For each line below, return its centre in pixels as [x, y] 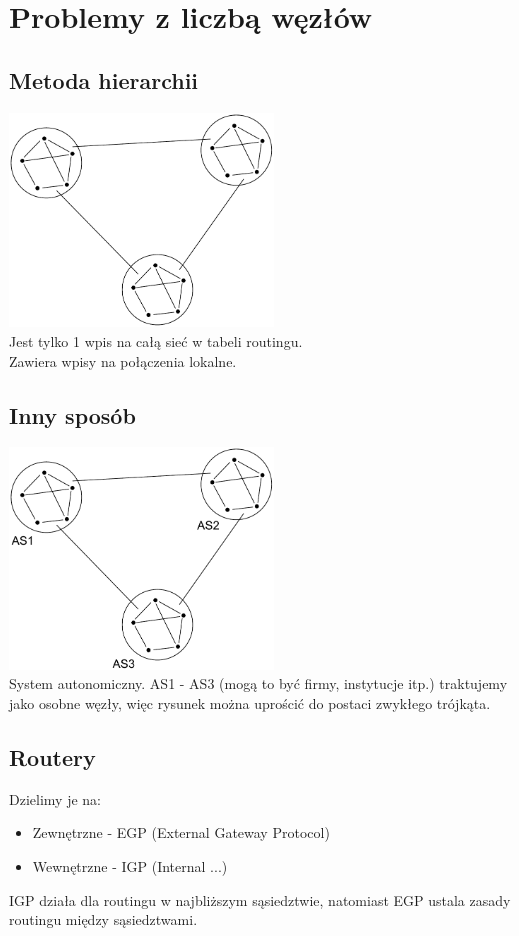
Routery [52, 757]
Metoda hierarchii [104, 79]
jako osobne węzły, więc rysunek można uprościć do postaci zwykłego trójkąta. [250, 703]
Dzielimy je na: [55, 798]
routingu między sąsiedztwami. [103, 919]
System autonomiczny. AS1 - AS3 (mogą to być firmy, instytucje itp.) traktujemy [258, 683]
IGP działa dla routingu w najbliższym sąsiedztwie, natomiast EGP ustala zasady [260, 899]
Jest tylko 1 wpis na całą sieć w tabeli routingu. [156, 340]
